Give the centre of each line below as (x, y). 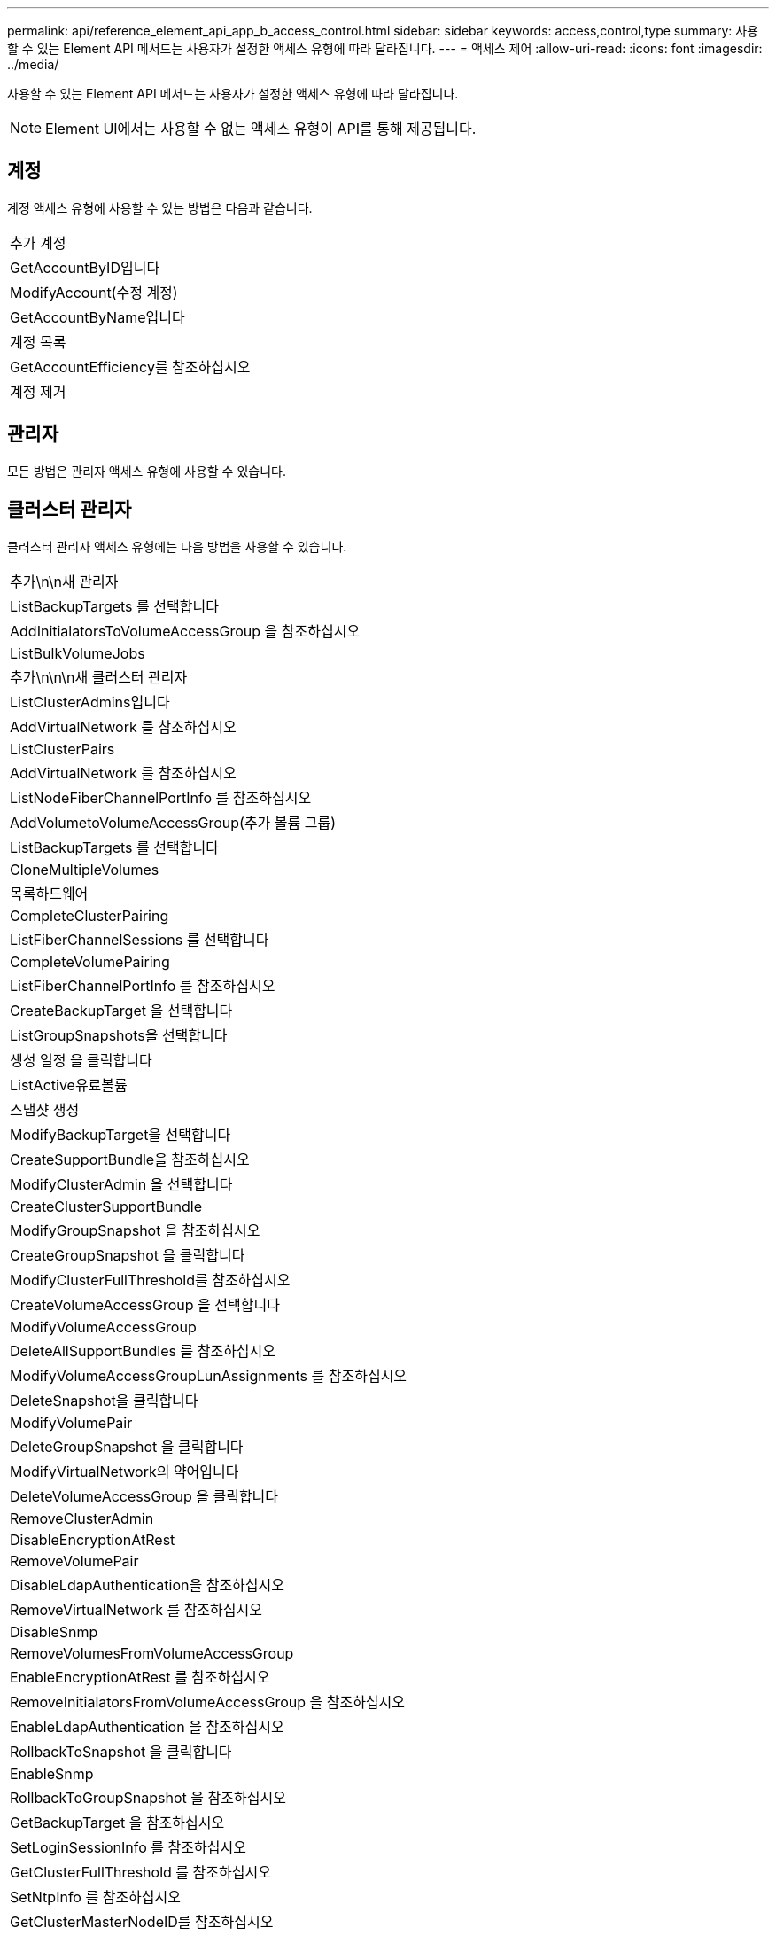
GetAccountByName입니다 (97, 317)
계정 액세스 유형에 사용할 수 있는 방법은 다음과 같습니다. (160, 207)
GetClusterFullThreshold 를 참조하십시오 (140, 1872)
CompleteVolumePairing (90, 961)
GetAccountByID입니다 (85, 267)
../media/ (33, 64)
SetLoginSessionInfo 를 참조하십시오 (128, 1847)
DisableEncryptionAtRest (93, 1539)
